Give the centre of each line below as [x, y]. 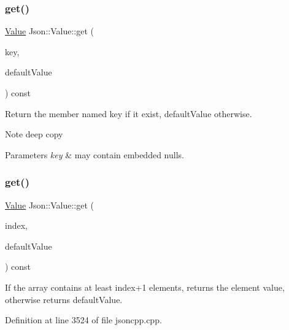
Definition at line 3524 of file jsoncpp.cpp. [83, 320]
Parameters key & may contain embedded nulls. [94, 154]
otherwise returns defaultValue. [64, 299]
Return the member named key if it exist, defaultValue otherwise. [129, 113]
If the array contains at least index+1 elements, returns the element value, [145, 287]
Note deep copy [34, 134]
